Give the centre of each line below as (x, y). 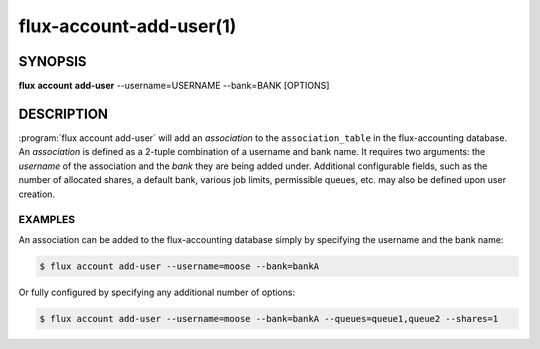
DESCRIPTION (63, 113)
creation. (36, 194)
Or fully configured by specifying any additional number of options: (156, 292)
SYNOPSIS (52, 61)
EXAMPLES (46, 220)
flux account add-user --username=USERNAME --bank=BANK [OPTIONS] (174, 86)
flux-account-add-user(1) (127, 26)
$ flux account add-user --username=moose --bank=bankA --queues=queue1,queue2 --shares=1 (269, 318)
